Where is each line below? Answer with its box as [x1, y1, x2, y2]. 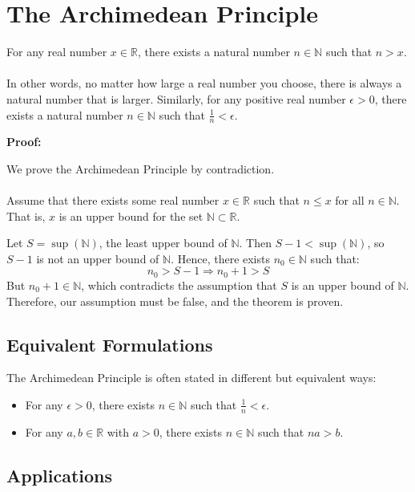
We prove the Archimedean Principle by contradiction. [6, 160, 275, 177]
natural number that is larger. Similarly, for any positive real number [6, 90, 346, 107]
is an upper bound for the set [58, 207, 203, 224]
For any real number [6, 43, 107, 60]
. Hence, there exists [171, 250, 270, 266]
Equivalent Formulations [6, 331, 213, 356]
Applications [6, 462, 113, 487]
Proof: [6, 133, 42, 150]
